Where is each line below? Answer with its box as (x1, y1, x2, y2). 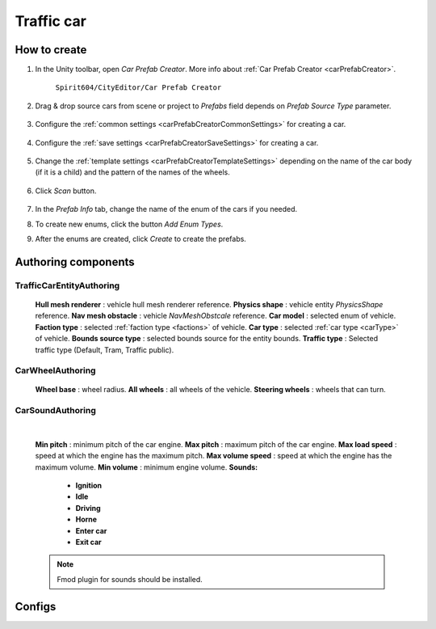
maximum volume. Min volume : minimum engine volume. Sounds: (35, 462, 258, 472)
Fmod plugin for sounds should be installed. (57, 574, 203, 584)
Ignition (75, 480, 103, 490)
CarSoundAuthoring (15, 405, 97, 416)
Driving (75, 503, 101, 513)
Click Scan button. (35, 186, 97, 196)
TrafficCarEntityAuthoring (15, 280, 120, 291)
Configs (15, 599, 57, 614)
